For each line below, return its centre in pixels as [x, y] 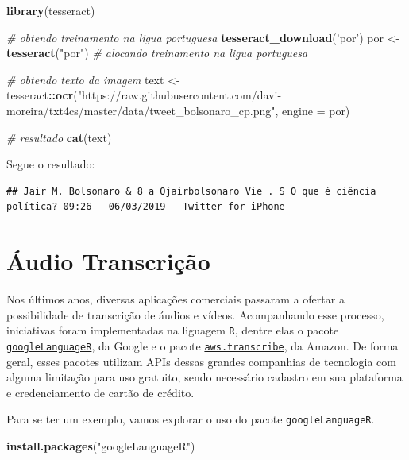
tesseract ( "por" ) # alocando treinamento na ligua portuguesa [157, 53]
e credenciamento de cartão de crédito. [100, 392]
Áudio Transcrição [108, 261]
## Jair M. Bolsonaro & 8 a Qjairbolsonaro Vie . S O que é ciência [191, 191]
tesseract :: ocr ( [42, 95]
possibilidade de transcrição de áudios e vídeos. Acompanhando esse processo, [195, 314]
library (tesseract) [51, 10]
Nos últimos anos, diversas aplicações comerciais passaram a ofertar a [176, 299]
